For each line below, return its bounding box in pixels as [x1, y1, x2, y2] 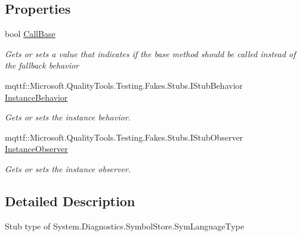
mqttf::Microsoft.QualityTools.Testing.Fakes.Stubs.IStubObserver [5, 131, 244, 143]
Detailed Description [5, 191, 135, 210]
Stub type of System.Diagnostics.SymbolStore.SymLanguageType [5, 219, 244, 232]
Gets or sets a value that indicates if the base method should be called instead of [5, 47, 296, 60]
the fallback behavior [5, 59, 79, 72]
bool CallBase [5, 27, 56, 40]
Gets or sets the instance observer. [5, 162, 131, 175]
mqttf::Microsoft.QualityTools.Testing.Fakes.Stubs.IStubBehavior [5, 79, 243, 91]
